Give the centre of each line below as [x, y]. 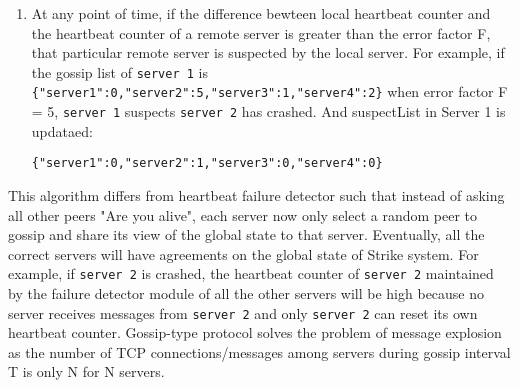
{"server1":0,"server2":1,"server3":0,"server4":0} [207, 163]
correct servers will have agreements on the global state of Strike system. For [243, 253]
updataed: [62, 130]
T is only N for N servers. [86, 371]
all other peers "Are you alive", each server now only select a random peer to [243, 214]
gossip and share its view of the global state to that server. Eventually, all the [246, 234]
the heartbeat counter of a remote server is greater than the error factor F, [261, 32]
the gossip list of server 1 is [119, 71]
